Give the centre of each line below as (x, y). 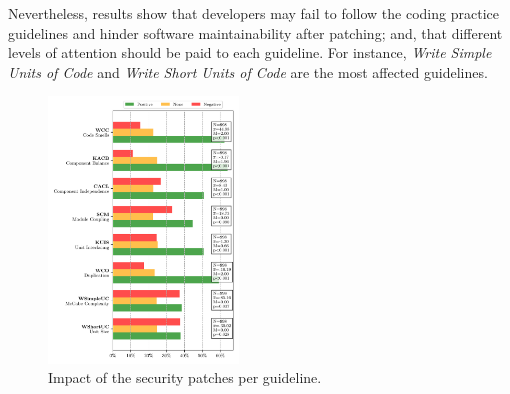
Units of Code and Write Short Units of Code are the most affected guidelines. (248, 71)
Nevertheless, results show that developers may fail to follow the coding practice (253, 13)
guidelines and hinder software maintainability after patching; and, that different (255, 32)
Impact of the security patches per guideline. (185, 377)
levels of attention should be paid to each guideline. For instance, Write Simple (250, 52)
